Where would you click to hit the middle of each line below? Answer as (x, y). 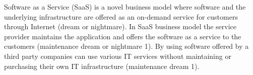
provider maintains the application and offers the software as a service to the (123, 36)
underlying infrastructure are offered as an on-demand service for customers (121, 16)
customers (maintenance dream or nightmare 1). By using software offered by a (126, 46)
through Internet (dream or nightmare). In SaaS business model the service (120, 26)
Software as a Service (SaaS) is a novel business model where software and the (125, 7)
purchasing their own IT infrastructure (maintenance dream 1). (102, 66)
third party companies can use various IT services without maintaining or (118, 56)
